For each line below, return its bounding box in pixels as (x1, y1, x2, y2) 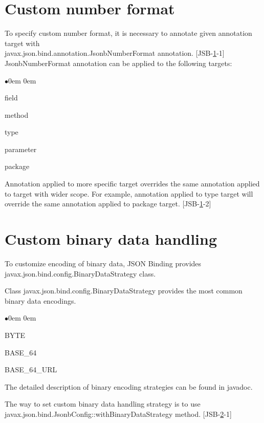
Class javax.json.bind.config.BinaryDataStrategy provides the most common (5, 285, 243, 296)
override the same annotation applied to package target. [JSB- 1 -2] (5, 198, 211, 209)
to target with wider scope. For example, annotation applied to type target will (5, 188, 253, 199)
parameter (5, 143, 37, 154)
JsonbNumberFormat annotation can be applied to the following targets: (5, 57, 232, 68)
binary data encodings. (5, 295, 76, 306)
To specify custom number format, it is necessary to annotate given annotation (5, 28, 252, 38)
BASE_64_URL (5, 364, 57, 375)
